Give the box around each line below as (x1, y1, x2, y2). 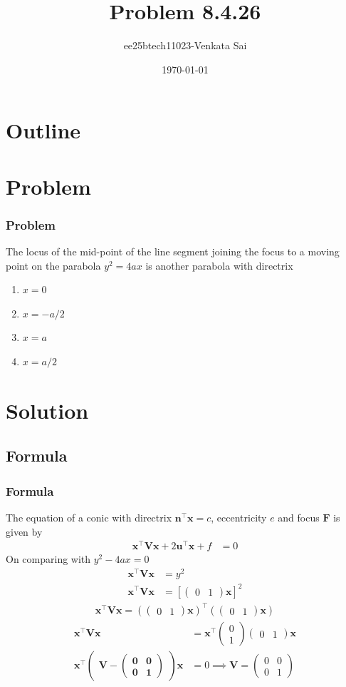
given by (6, 524, 43, 539)
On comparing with (6, 551, 91, 566)
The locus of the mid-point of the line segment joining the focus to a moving (6, 244, 340, 259)
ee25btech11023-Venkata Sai (123, 38, 247, 53)
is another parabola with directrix (145, 258, 293, 273)
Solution (6, 395, 89, 424)
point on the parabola (6, 258, 101, 273)
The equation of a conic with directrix (6, 510, 172, 525)
